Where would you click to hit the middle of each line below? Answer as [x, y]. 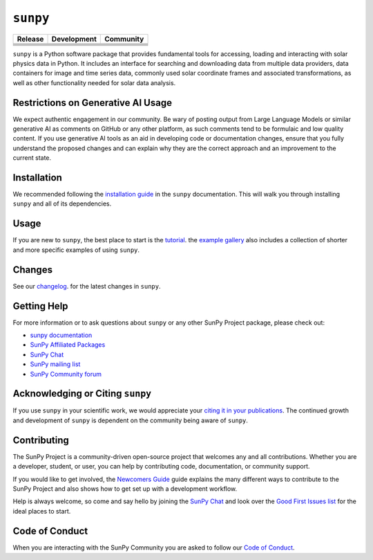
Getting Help [40, 306]
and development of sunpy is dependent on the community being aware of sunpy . [131, 420]
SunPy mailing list [55, 364]
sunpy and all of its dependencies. [62, 204]
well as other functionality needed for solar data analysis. [94, 82]
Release [30, 39]
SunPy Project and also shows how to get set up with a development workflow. [125, 489]
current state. [32, 158]
